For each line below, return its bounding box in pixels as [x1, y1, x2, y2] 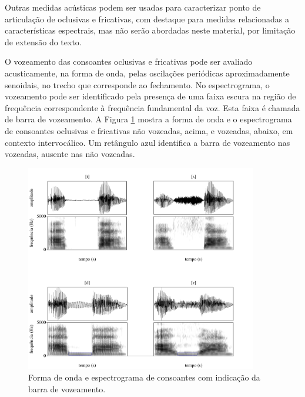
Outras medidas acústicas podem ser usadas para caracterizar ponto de [5, 1, 261, 13]
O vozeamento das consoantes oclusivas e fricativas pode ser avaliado [5, 55, 253, 68]
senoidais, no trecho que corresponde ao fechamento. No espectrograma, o [5, 78, 270, 91]
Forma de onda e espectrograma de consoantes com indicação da [28, 371, 260, 383]
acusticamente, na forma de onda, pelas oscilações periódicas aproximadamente [5, 66, 290, 79]
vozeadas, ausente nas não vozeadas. [5, 148, 135, 160]
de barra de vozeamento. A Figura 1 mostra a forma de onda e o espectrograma [5, 113, 292, 125]
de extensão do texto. [5, 35, 82, 48]
